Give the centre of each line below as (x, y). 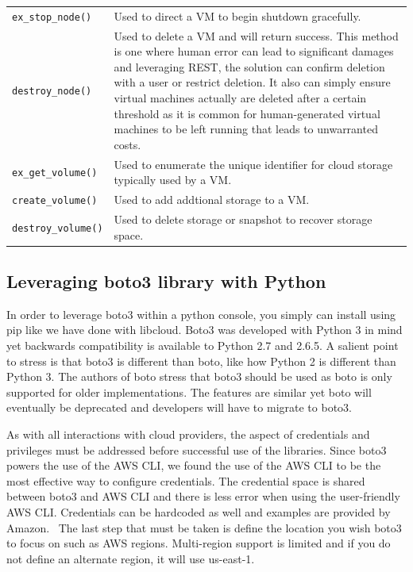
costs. (127, 144)
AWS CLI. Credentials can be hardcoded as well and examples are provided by (199, 512)
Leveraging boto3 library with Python (166, 281)
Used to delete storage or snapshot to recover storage (243, 219)
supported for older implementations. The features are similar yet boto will (189, 392)
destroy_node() (52, 92)
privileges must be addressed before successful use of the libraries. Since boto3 (197, 449)
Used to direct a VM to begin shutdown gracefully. (237, 15)
